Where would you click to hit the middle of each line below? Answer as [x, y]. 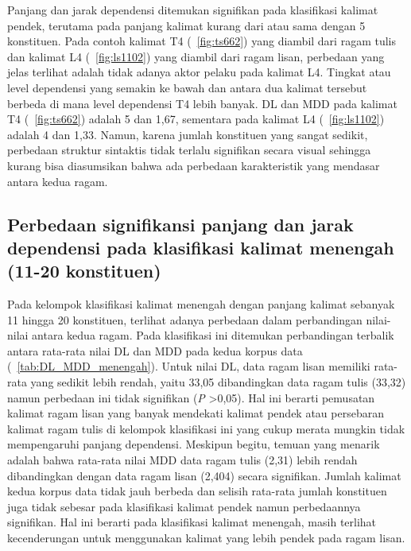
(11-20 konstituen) [84, 271]
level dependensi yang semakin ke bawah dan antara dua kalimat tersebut [187, 87]
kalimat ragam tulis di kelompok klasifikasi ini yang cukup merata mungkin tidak [206, 428]
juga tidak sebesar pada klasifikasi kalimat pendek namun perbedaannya [184, 506]
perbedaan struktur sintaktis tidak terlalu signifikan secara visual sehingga [189, 150]
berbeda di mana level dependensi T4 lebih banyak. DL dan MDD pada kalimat [202, 103]
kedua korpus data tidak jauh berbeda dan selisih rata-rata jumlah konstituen [197, 491]
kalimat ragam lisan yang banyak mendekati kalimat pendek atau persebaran [196, 413]
